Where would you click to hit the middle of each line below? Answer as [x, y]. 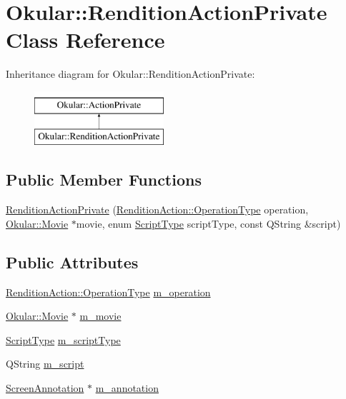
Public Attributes [72, 262]
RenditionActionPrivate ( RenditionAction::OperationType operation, [157, 209]
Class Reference [85, 40]
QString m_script [45, 364]
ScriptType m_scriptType [63, 339]
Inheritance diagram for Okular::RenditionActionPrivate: [130, 74]
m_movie [100, 316]
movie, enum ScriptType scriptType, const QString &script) [208, 223]
